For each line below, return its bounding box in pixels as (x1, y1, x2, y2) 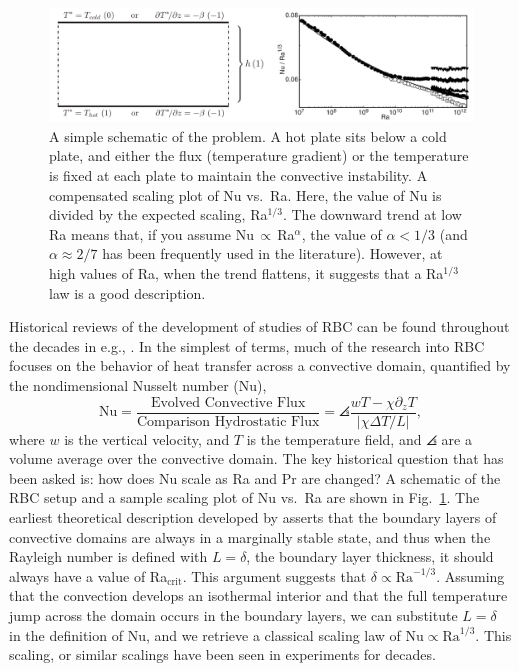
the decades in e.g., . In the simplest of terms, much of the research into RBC (9, 335, 485, 356)
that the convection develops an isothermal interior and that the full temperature (9, 585, 508, 606)
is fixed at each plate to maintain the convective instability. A (49, 165, 428, 186)
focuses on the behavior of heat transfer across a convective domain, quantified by (9, 355, 511, 376)
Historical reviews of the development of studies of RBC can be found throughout (9, 316, 510, 337)
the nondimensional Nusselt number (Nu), (9, 375, 267, 395)
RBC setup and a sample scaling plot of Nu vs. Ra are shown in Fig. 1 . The (9, 487, 480, 508)
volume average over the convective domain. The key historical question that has (9, 448, 504, 469)
